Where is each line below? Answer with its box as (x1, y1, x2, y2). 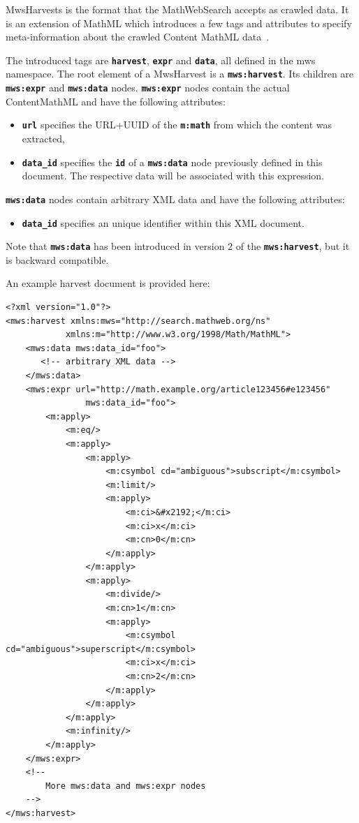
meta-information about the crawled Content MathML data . (6, 29, 270, 44)
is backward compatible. (6, 252, 109, 267)
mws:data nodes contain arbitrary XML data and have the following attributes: (6, 191, 345, 206)
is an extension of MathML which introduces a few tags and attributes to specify (6, 15, 352, 30)
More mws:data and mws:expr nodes (45, 780, 206, 791)
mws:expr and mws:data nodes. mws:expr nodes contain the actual (6, 80, 290, 95)
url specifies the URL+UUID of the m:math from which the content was (22, 117, 332, 132)
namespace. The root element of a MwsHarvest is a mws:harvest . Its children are (6, 66, 354, 81)
